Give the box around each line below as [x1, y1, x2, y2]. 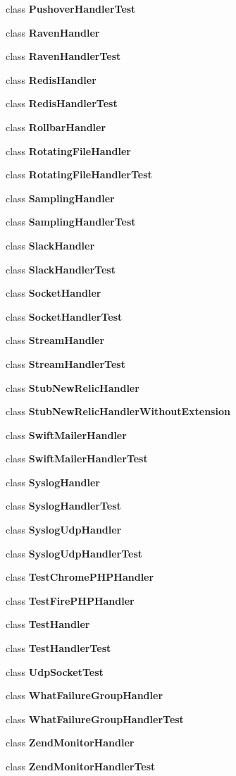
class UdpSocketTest [6, 664, 104, 679]
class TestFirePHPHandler [6, 593, 135, 608]
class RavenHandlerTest [6, 49, 121, 63]
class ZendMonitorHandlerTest [6, 759, 156, 773]
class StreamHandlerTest [6, 356, 125, 371]
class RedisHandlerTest [6, 96, 118, 111]
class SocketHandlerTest [6, 309, 123, 324]
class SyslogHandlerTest [6, 498, 121, 513]
